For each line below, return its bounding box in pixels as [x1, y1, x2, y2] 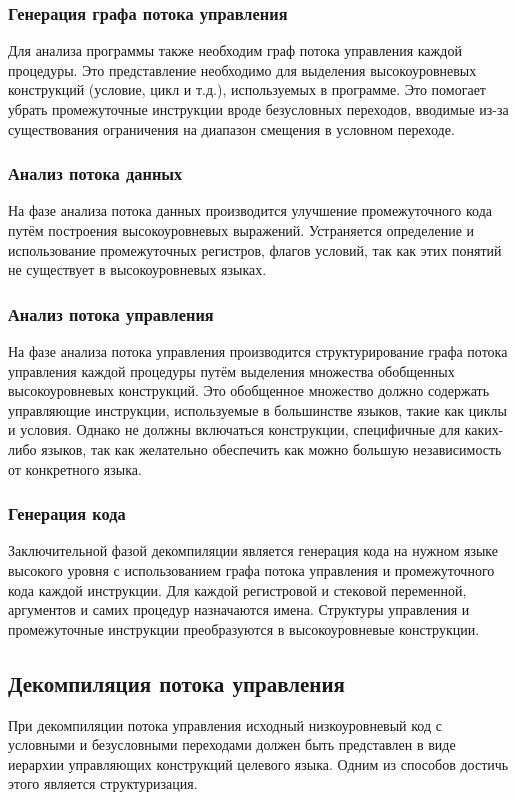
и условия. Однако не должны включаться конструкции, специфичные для [8, 419, 461, 440]
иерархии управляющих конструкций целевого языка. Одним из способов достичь [8, 753, 509, 774]
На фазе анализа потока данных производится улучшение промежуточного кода [8, 200, 492, 221]
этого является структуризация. [8, 773, 198, 794]
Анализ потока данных [8, 161, 183, 186]
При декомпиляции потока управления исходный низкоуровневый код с [8, 714, 442, 735]
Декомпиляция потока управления [8, 667, 345, 698]
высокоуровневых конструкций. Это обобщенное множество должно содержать [8, 380, 490, 401]
